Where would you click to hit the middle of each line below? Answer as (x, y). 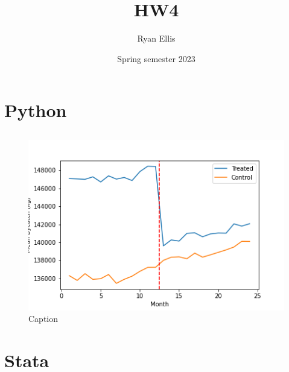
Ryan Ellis (156, 38)
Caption (43, 319)
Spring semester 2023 (156, 58)
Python (36, 110)
